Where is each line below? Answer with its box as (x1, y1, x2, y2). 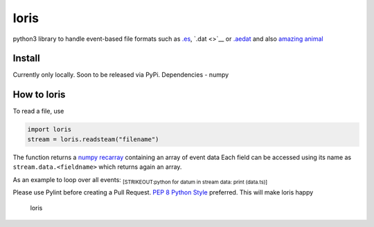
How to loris (12, 89, 66, 100)
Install (12, 53, 41, 64)
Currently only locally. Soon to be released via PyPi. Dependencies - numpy (12, 71, 229, 79)
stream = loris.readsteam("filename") (27, 135, 159, 143)
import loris (27, 125, 72, 134)
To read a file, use (12, 107, 64, 116)
